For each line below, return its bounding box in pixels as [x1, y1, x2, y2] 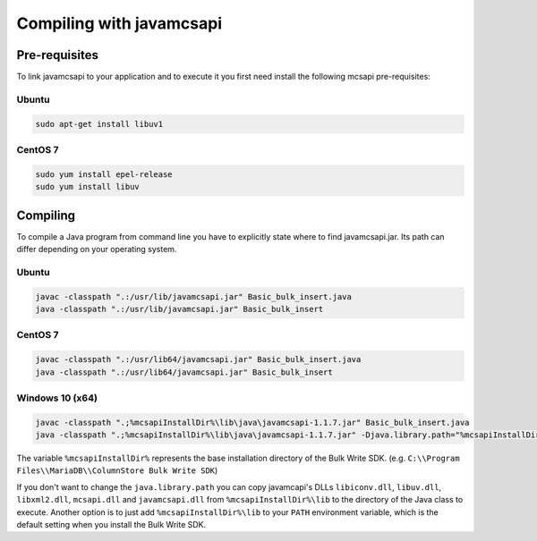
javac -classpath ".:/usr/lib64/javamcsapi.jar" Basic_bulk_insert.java [35, 354, 362, 365]
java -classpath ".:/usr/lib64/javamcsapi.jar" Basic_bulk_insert [35, 367, 333, 377]
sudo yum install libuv [35, 182, 141, 192]
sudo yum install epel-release [35, 169, 174, 179]
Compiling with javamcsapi [16, 13, 223, 33]
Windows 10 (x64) [16, 392, 98, 404]
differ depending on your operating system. [16, 244, 177, 255]
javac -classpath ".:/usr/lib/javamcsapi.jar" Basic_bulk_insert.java [35, 292, 353, 301]
